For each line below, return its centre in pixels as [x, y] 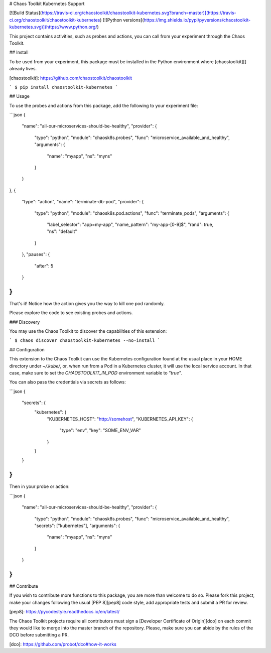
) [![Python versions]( [122, 20]
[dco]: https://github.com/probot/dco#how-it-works [63, 644]
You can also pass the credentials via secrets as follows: [67, 382]
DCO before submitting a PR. [39, 635]
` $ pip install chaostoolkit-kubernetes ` [63, 87]
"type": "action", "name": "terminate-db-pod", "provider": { [83, 202]
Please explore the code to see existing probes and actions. [71, 313]
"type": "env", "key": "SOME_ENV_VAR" [100, 430]
